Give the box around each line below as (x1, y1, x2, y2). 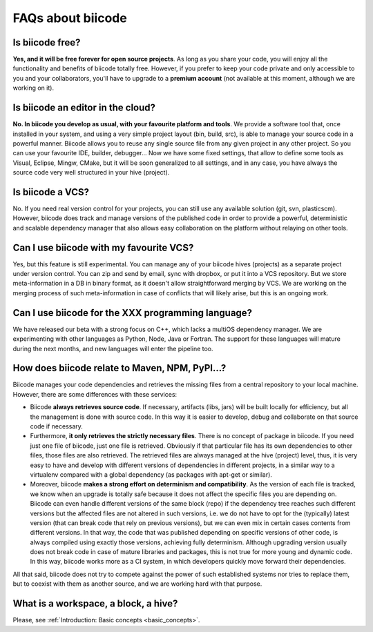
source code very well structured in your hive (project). (12, 168, 170, 177)
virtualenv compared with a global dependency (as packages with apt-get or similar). (30, 470, 273, 479)
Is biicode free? (12, 37, 81, 48)
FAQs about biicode (12, 10, 127, 26)
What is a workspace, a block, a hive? (12, 598, 178, 610)
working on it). (12, 83, 55, 92)
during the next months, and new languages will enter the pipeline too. (12, 344, 213, 353)
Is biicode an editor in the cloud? (12, 102, 155, 114)
